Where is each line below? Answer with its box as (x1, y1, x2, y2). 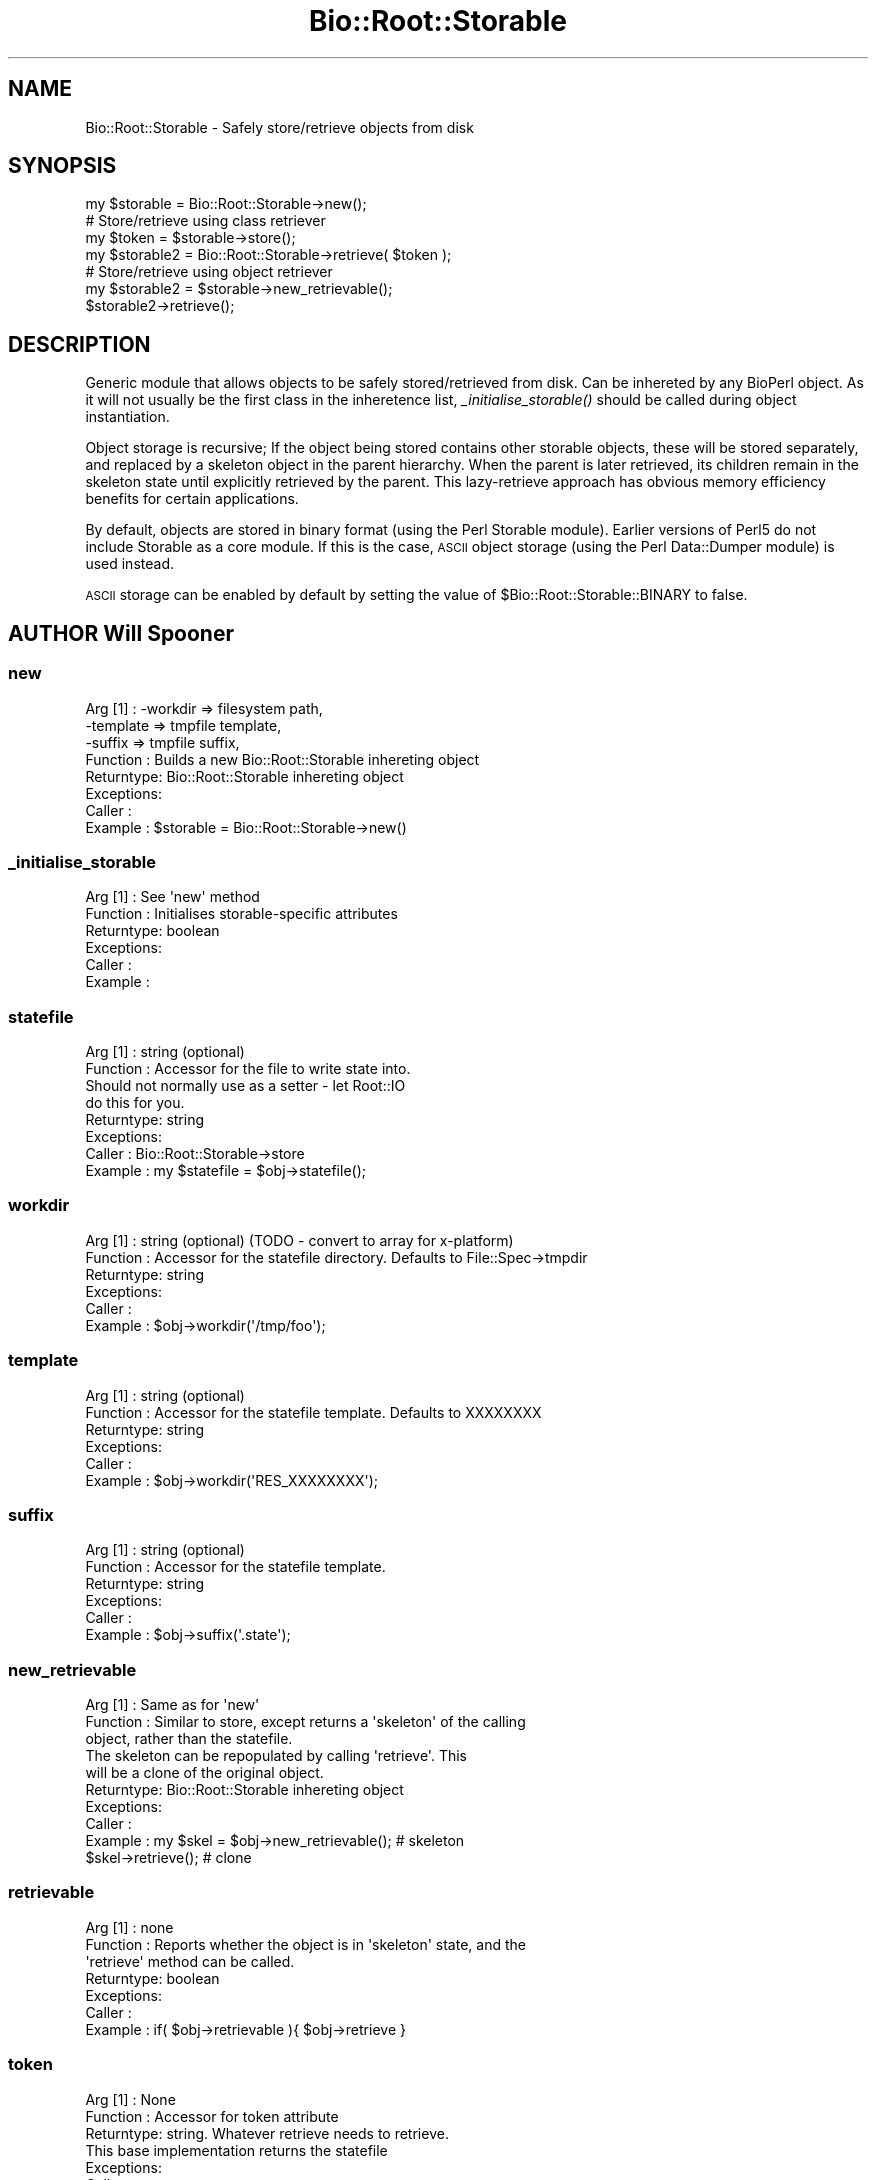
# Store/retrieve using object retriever (85, 263, 333, 281)
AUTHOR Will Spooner (8, 620, 235, 646)
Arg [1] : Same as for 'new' (85, 1696, 260, 1713)
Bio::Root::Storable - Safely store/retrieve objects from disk (85, 118, 474, 136)
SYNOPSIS (8, 153, 117, 179)
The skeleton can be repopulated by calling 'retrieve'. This (85, 1747, 467, 1764)
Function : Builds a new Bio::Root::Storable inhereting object (85, 750, 480, 768)
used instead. (85, 555, 174, 573)
